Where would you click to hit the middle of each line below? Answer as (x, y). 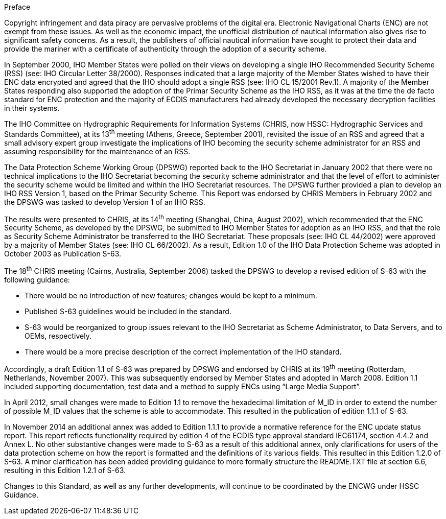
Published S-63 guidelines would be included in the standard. (128, 311)
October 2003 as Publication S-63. (63, 254)
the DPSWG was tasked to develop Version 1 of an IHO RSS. (105, 202)
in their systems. (32, 108)
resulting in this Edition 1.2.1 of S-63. (65, 470)
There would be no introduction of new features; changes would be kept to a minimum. (171, 295)
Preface (17, 7)
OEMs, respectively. (58, 336)
